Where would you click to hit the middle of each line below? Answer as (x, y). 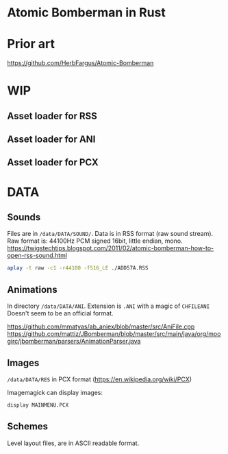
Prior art (31, 44)
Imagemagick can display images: (55, 392)
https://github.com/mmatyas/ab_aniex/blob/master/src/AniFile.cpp (101, 326)
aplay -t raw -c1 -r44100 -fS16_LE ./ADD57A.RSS (78, 268)
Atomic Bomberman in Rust (87, 13)
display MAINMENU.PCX (38, 405)
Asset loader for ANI (51, 140)
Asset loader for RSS (52, 116)
